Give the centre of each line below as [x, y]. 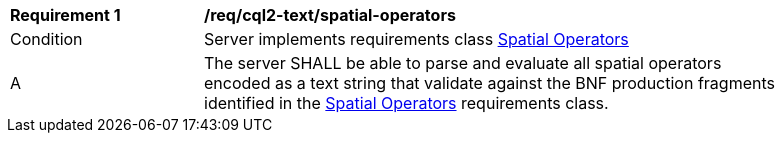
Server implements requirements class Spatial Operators [416, 39]
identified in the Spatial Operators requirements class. [406, 103]
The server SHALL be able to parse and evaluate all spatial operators [463, 63]
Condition [46, 39]
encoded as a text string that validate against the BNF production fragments [489, 83]
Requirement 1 [65, 15]
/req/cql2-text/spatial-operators [330, 15]
